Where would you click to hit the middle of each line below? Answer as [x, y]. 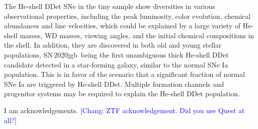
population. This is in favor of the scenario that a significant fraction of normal [125, 74]
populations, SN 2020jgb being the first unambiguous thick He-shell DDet [116, 54]
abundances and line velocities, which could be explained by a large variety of [122, 26]
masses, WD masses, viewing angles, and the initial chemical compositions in [137, 35]
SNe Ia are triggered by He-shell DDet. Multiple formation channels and [114, 84]
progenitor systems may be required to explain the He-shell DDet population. [122, 94]
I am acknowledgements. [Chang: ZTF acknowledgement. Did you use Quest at [124, 110]
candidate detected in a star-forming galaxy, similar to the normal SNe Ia [116, 64]
